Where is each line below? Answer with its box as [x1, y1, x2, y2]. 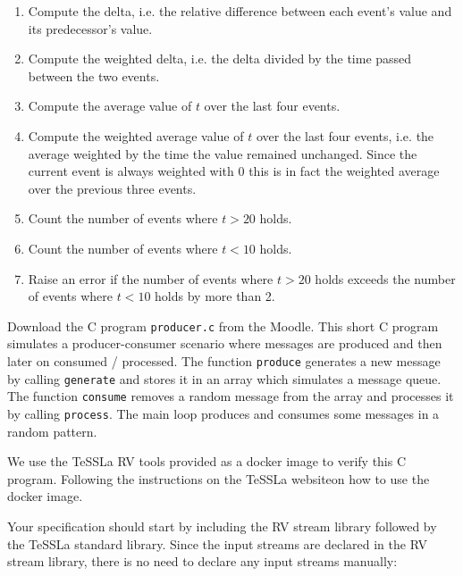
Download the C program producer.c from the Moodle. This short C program [7, 316, 439, 335]
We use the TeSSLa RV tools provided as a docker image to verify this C [7, 452, 407, 471]
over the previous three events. [28, 179, 197, 197]
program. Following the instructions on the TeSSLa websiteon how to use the [7, 469, 430, 488]
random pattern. [7, 422, 97, 440]
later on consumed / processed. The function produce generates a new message [7, 351, 441, 370]
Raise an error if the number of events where [28, 269, 274, 288]
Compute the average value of [28, 96, 192, 115]
